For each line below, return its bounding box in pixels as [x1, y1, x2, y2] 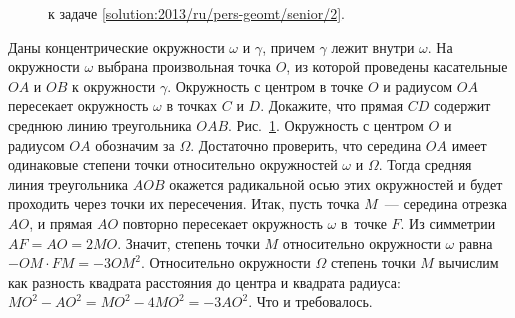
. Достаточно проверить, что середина [190, 134, 422, 155]
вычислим [438, 252, 499, 273]
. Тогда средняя [378, 154, 472, 175]
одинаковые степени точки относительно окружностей [8, 154, 338, 175]
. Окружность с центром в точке [167, 75, 364, 96]
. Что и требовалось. [248, 291, 373, 312]
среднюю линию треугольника [8, 114, 192, 135]
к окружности [72, 75, 156, 96]
